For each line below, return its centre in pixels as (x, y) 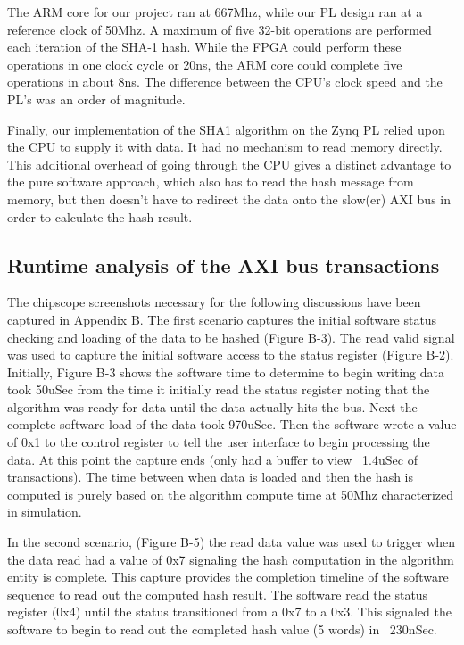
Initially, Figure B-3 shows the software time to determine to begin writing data (226, 372)
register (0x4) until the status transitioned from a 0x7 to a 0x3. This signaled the (230, 612)
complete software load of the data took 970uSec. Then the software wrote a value (232, 424)
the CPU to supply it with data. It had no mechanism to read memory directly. (225, 147)
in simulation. (45, 512)
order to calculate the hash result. (100, 216)
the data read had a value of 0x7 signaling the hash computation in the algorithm (231, 559)
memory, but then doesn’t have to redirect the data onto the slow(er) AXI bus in (229, 198)
